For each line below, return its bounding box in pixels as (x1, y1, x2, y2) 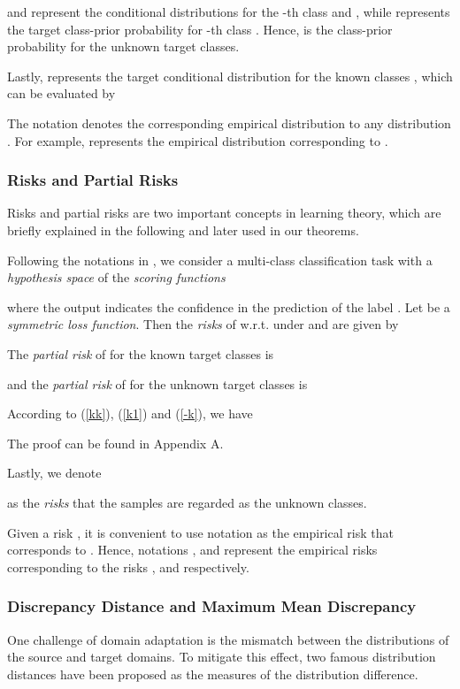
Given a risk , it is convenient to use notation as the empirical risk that (7, 523, 394, 541)
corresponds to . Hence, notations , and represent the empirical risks (7, 540, 378, 559)
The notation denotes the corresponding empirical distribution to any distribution (7, 113, 451, 132)
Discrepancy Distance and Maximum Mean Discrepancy (7, 595, 417, 617)
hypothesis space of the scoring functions (7, 268, 226, 287)
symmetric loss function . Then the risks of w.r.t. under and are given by (7, 315, 399, 333)
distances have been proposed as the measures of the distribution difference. (7, 664, 418, 683)
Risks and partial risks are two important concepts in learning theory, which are (7, 203, 441, 222)
